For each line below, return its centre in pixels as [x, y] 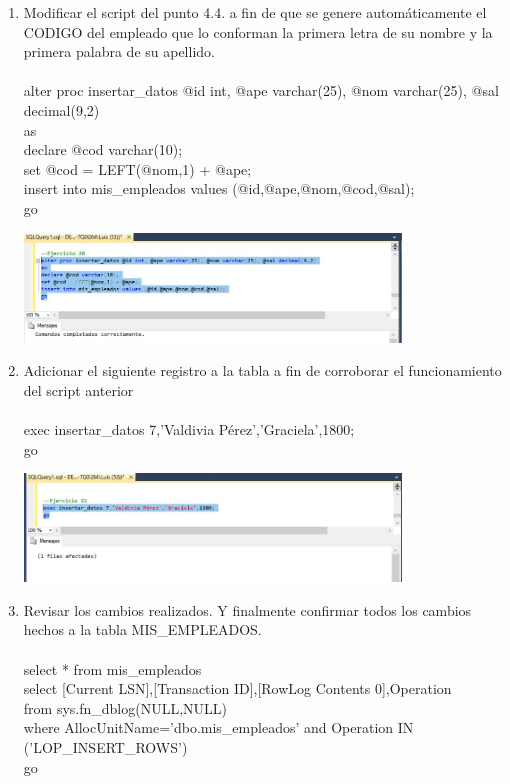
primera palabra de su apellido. [119, 51]
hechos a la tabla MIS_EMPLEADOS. [142, 629]
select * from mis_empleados [112, 668]
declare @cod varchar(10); [103, 149]
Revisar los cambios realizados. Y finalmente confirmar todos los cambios [247, 609]
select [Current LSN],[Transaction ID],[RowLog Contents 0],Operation [237, 688]
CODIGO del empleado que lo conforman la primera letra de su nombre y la [258, 31]
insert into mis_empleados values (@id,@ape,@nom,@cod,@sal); [219, 188]
